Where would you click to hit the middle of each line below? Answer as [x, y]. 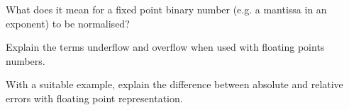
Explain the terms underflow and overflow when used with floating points [165, 47]
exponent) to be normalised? [68, 23]
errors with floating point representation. [94, 98]
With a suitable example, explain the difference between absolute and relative [174, 84]
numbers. [26, 60]
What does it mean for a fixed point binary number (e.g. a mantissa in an [166, 9]
